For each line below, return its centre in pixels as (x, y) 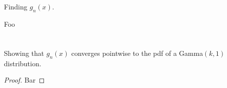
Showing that (24, 53)
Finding (16, 7)
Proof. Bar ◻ (24, 80)
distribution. (23, 63)
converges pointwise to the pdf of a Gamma (137, 53)
